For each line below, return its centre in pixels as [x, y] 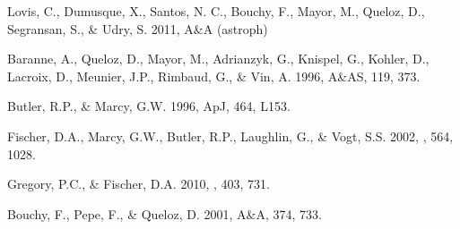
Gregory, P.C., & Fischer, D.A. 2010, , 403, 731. [139, 184]
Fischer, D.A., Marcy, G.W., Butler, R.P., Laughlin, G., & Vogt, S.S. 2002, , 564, [230, 136]
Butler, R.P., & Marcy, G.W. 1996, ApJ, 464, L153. [149, 106]
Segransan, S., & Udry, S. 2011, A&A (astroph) [138, 28]
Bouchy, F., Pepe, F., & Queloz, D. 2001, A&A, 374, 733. [165, 213]
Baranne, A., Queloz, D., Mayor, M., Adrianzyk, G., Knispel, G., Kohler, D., [218, 59]
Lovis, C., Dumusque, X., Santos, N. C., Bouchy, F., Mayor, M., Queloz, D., [216, 11]
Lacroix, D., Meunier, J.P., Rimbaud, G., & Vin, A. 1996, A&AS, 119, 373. [214, 76]
